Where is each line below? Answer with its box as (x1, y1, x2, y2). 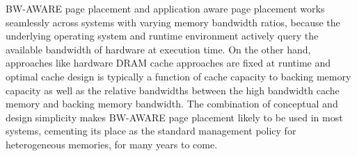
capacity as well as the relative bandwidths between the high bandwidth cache (6, 83, 340, 97)
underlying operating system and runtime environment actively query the (6, 28, 319, 43)
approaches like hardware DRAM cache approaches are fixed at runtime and (6, 55, 331, 70)
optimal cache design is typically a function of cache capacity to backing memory (6, 69, 351, 83)
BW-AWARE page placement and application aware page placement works (6, 1, 325, 15)
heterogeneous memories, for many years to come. (6, 137, 218, 151)
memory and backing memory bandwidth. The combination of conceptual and (6, 96, 338, 111)
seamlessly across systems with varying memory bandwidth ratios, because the (6, 15, 340, 29)
